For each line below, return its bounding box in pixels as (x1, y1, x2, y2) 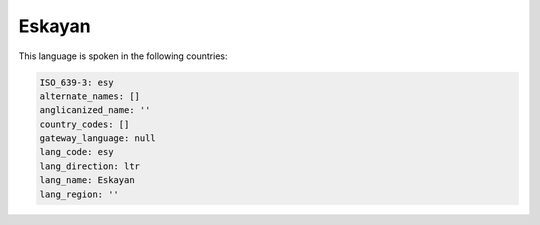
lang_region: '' (39, 188, 120, 200)
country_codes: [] (39, 118, 130, 130)
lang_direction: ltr (39, 160, 140, 172)
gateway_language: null (39, 133, 157, 144)
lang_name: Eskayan (39, 175, 135, 186)
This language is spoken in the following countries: (18, 50, 228, 62)
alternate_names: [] (39, 90, 140, 102)
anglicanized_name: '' (39, 105, 151, 116)
